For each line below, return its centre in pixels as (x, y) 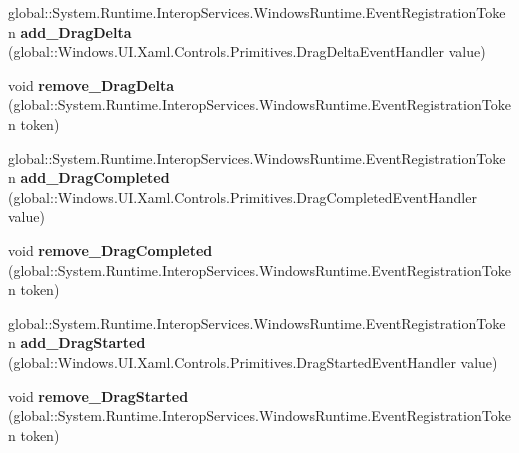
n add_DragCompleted (89, 177)
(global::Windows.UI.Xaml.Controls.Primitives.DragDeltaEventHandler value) (247, 51)
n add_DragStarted (77, 342)
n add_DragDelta (70, 31)
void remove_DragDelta (91, 84)
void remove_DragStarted (98, 395)
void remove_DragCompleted (110, 249)
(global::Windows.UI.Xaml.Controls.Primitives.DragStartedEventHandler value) (253, 361)
